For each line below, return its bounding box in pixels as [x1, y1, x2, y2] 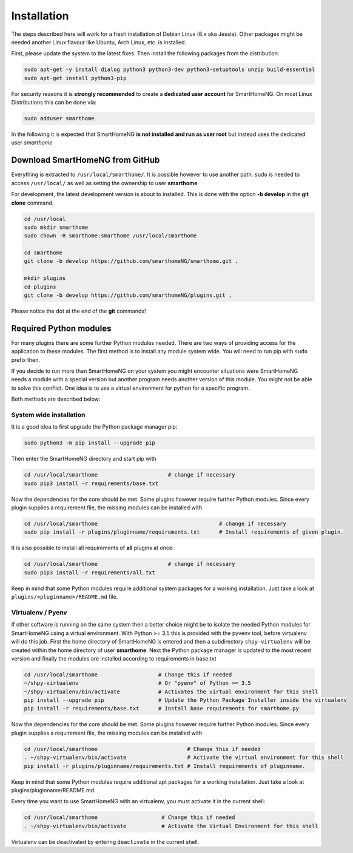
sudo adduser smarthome [24, 115, 95, 122]
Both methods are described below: [11, 395, 101, 403]
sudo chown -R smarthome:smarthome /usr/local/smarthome [24, 233, 197, 239]
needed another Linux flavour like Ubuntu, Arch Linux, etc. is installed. [11, 38, 187, 46]
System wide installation [11, 410, 86, 419]
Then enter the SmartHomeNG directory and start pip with [11, 455, 157, 463]
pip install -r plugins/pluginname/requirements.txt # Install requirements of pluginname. [24, 763, 306, 769]
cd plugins [24, 283, 56, 290]
